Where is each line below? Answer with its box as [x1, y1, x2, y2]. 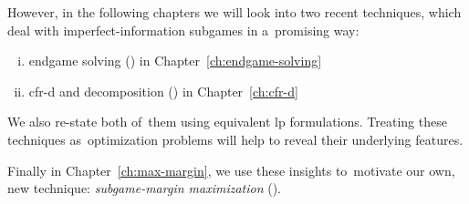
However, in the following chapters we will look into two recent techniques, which [7, 3, 462, 21]
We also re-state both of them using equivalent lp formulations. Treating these [7, 112, 447, 131]
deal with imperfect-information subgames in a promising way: [7, 20, 360, 39]
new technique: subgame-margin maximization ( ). [7, 178, 282, 198]
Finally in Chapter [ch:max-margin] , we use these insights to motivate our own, [7, 160, 455, 179]
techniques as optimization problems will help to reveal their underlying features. [7, 129, 464, 148]
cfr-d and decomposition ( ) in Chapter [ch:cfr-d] [28, 81, 298, 100]
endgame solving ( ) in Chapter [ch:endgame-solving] [28, 51, 322, 70]
